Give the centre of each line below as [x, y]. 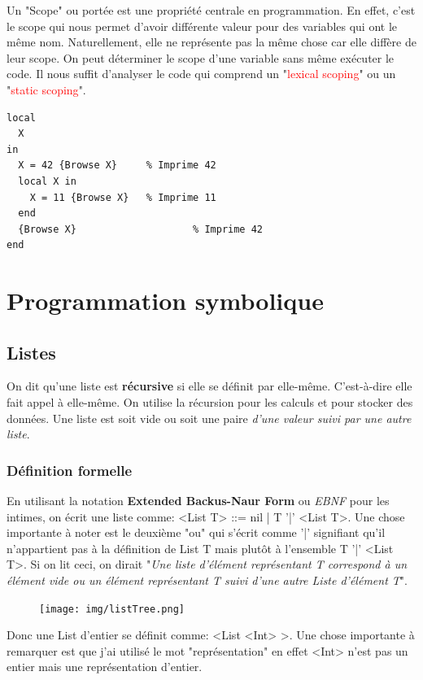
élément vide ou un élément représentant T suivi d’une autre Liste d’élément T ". [207, 580]
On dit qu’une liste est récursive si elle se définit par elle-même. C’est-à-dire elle [209, 386]
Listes [31, 352]
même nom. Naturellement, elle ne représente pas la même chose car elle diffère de [211, 42]
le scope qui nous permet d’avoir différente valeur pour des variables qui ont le [202, 26]
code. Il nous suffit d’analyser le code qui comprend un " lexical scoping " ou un [201, 74]
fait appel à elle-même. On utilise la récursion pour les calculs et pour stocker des [210, 402]
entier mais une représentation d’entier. [105, 667]
